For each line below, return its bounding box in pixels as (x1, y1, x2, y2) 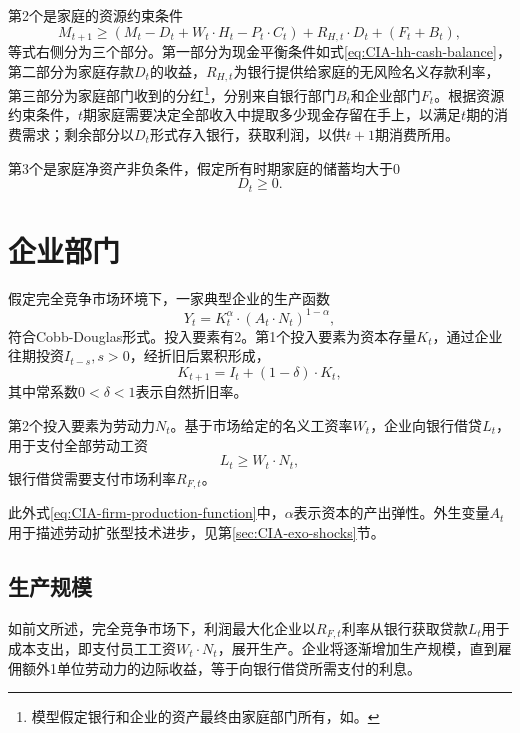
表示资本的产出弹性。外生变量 (293, 502, 490, 523)
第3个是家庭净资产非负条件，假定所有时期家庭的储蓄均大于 (8, 157, 393, 178)
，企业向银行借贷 (370, 415, 483, 436)
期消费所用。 (375, 123, 460, 144)
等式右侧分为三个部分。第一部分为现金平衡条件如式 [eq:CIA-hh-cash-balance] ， (8, 41, 511, 62)
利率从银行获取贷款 (341, 617, 468, 638)
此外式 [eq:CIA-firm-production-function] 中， (8, 502, 285, 523)
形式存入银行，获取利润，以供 (149, 123, 346, 144)
